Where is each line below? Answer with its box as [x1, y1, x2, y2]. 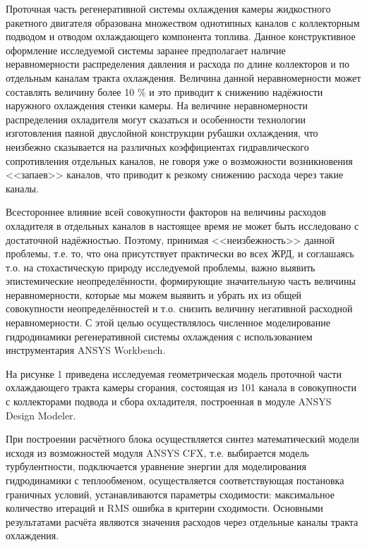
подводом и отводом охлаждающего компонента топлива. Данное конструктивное [6, 29, 356, 44]
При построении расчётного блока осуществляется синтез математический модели [6, 431, 359, 446]
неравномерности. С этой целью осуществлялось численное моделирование [6, 315, 330, 330]
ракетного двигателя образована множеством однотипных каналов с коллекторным [6, 15, 360, 30]
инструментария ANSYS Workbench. [6, 343, 166, 357]
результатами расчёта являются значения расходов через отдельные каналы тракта [6, 514, 359, 529]
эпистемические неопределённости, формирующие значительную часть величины [6, 273, 356, 288]
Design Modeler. [6, 407, 76, 422]
